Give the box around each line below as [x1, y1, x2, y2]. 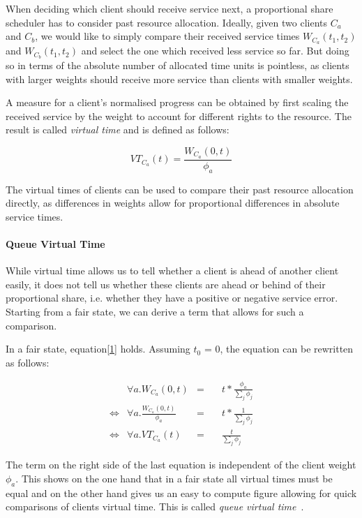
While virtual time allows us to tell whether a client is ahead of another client [6, 263, 339, 278]
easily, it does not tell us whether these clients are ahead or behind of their [6, 276, 326, 291]
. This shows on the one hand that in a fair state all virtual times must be [15, 471, 333, 485]
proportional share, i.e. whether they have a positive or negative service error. [6, 290, 338, 305]
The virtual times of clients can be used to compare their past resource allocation [6, 182, 354, 196]
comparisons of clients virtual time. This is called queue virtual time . [6, 499, 304, 514]
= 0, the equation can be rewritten [204, 341, 354, 356]
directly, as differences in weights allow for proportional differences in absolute [6, 195, 340, 210]
